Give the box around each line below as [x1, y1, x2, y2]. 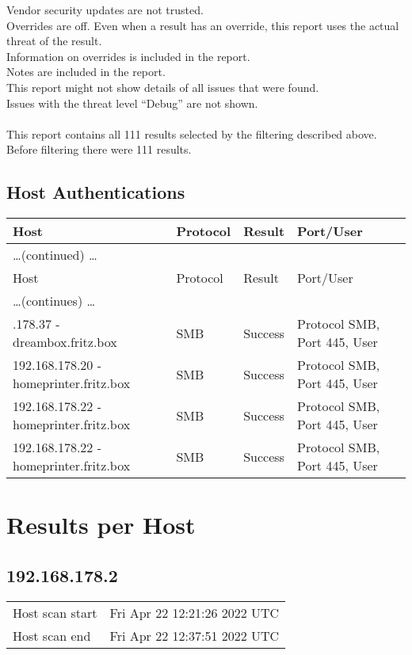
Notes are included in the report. [6, 63, 166, 80]
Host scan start [13, 603, 97, 622]
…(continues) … [13, 291, 96, 310]
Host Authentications [6, 180, 185, 204]
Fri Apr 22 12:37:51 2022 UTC [109, 626, 280, 645]
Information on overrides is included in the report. [6, 48, 250, 64]
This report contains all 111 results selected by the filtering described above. [6, 125, 377, 142]
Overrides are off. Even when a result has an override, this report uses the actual [6, 17, 399, 33]
